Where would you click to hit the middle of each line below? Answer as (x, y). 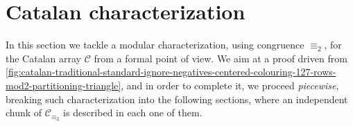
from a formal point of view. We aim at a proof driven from (221, 58)
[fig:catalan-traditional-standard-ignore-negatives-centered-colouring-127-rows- (171, 72)
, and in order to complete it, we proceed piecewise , (230, 85)
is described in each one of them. (133, 112)
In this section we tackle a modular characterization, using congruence (155, 45)
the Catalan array (43, 58)
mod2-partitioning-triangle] (63, 85)
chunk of (24, 112)
